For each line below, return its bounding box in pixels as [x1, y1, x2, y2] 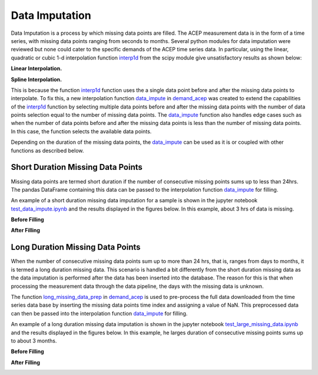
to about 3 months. [11, 337, 57, 344]
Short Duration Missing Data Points [11, 162, 143, 172]
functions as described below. [11, 147, 84, 154]
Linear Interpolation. [11, 65, 62, 72]
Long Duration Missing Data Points [11, 242, 141, 252]
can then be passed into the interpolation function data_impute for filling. [11, 310, 188, 317]
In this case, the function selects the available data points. [11, 127, 152, 135]
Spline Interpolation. [11, 75, 62, 83]
